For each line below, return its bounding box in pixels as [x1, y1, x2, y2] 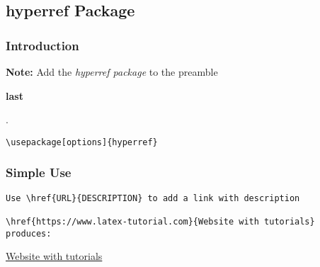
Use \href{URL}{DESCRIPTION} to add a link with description [6, 193, 300, 203]
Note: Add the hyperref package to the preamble [6, 64, 218, 79]
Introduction [6, 36, 79, 54]
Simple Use [6, 164, 72, 181]
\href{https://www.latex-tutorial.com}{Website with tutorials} [6, 216, 315, 227]
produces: [6, 228, 52, 239]
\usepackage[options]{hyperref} [6, 137, 158, 147]
